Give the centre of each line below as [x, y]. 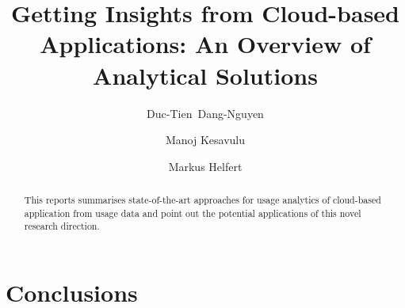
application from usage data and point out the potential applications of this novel [193, 213]
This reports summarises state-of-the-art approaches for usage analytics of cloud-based [202, 200]
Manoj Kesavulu [205, 140]
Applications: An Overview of [205, 44]
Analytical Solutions [205, 75]
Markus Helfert [205, 166]
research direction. [62, 226]
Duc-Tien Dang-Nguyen [205, 113]
